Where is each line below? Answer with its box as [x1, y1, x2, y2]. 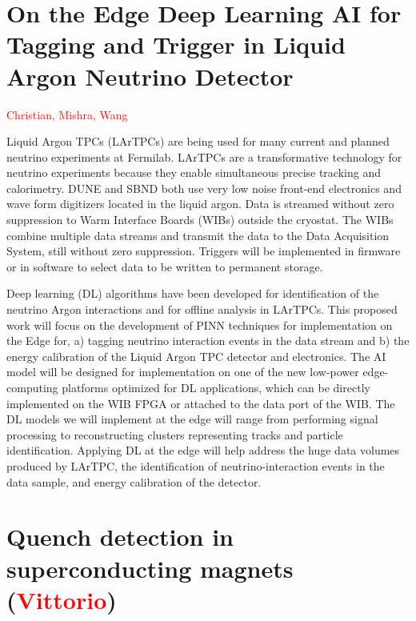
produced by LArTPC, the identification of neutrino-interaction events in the [6, 457, 385, 474]
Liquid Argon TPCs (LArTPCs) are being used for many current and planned [6, 133, 390, 150]
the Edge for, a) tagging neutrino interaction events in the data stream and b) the [6, 332, 410, 349]
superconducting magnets [6, 551, 294, 584]
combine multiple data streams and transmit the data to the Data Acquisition [6, 226, 390, 243]
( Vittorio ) [6, 583, 117, 615]
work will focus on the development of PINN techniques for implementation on [6, 316, 393, 333]
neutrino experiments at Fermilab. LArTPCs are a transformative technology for [6, 148, 402, 165]
